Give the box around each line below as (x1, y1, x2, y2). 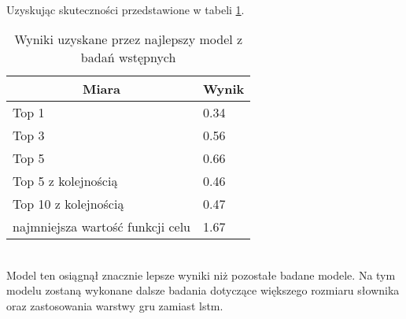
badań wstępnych (80, 48, 176, 67)
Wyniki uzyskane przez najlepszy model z (14, 30, 243, 49)
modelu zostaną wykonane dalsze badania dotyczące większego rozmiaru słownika (6, 282, 400, 299)
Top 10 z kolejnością (13, 195, 124, 213)
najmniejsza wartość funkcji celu (13, 217, 191, 236)
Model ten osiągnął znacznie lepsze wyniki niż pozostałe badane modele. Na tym (6, 266, 396, 283)
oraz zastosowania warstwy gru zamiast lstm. (6, 297, 223, 313)
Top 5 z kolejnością (13, 172, 118, 191)
